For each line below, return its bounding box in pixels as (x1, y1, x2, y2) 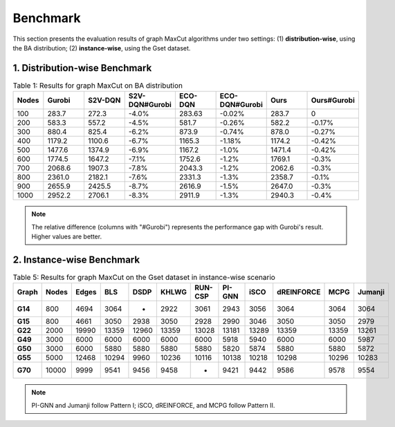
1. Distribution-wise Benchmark (12, 62, 152, 74)
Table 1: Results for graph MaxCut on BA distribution (12, 81, 183, 91)
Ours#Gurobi (311, 95, 356, 105)
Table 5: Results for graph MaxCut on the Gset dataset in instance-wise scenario (12, 273, 276, 283)
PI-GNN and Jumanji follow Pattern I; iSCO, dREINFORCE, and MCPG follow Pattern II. (31, 401, 275, 409)
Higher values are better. (31, 232, 102, 240)
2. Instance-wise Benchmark (12, 254, 140, 265)
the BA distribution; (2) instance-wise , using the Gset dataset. (12, 44, 191, 52)
